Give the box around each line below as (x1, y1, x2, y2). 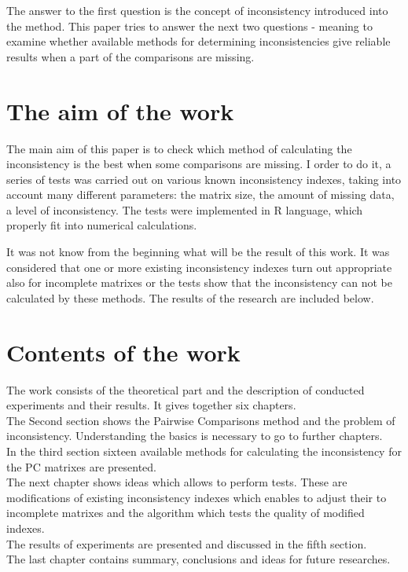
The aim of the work (6, 94, 234, 126)
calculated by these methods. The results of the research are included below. (6, 289, 374, 306)
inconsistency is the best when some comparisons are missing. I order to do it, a (6, 156, 391, 172)
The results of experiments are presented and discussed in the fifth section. (6, 535, 367, 552)
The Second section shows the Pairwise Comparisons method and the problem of (6, 412, 395, 428)
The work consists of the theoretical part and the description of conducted (6, 381, 365, 398)
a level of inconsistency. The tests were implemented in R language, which (6, 201, 363, 218)
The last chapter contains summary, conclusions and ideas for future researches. (6, 551, 391, 567)
